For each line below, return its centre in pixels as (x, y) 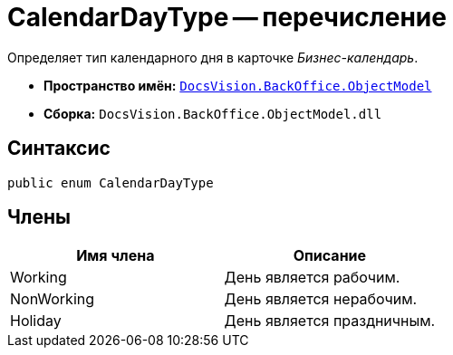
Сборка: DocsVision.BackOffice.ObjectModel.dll (213, 113)
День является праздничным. (330, 321)
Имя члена (116, 256)
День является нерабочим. (321, 299)
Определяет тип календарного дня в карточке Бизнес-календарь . (213, 57)
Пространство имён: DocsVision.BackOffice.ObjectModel (238, 85)
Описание (330, 256)
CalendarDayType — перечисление (227, 17)
